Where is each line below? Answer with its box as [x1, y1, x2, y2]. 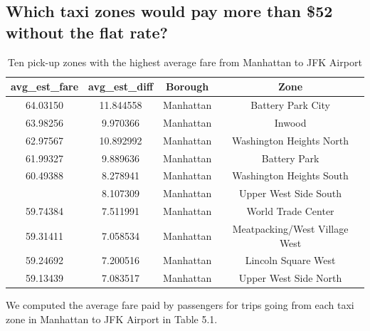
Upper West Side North [238, 270, 342, 285]
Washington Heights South [232, 168, 349, 183]
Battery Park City [250, 98, 330, 112]
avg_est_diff [88, 79, 154, 94]
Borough [166, 79, 209, 94]
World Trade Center [246, 204, 334, 219]
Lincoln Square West [245, 253, 336, 268]
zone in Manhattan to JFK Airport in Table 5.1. [6, 311, 218, 326]
